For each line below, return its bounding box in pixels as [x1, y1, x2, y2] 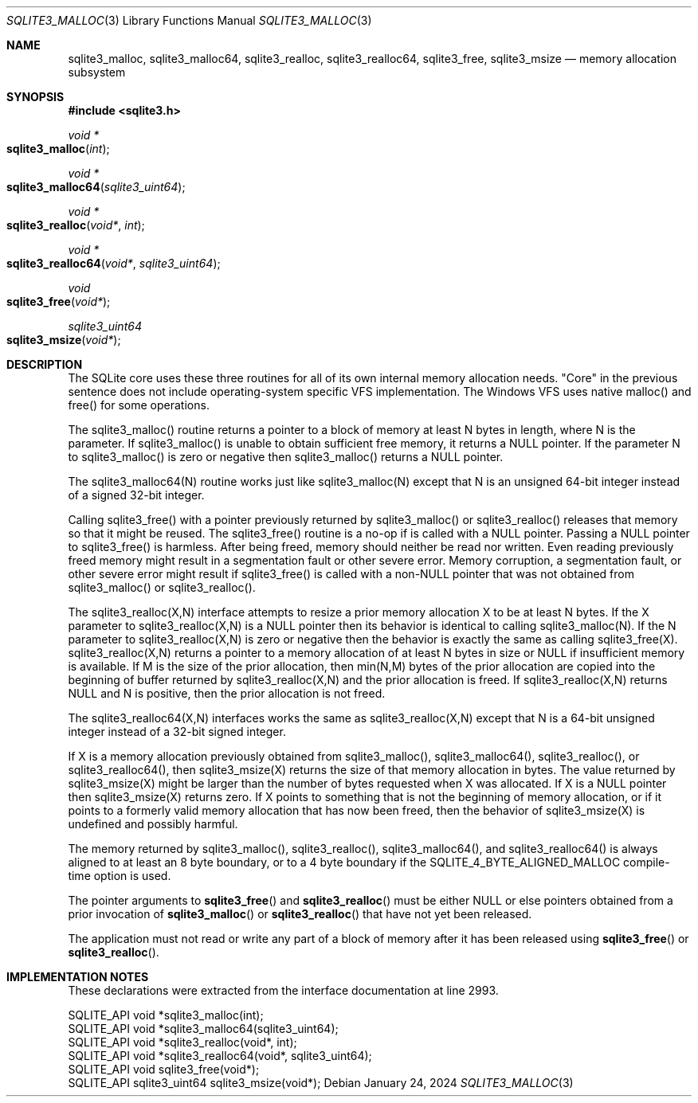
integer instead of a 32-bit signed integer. [68, 725, 286, 738]
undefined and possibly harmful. [68, 817, 238, 831]
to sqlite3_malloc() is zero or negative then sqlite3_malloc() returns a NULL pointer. [68, 450, 504, 463]
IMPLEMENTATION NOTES [6, 970, 149, 984]
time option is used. [68, 869, 171, 882]
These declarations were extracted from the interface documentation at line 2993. [68, 984, 499, 997]
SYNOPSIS [6, 90, 65, 104]
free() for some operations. [68, 398, 210, 412]
